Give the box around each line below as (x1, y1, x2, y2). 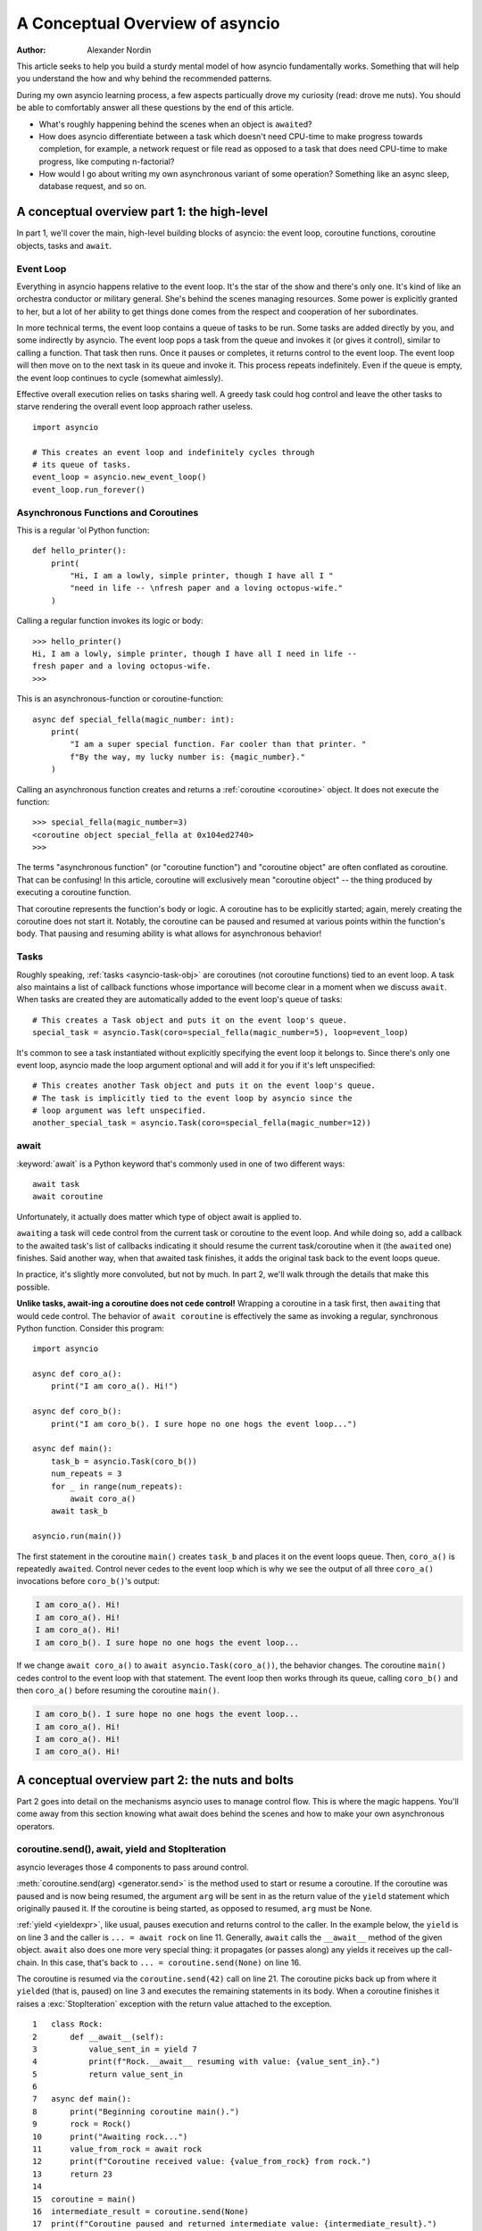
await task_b (50, 1506, 108, 1516)
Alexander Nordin (87, 45, 152, 55)
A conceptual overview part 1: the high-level (16, 204, 268, 220)
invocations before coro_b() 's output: (16, 1576, 161, 1587)
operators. (16, 1820, 55, 1831)
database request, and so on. (38, 181, 147, 192)
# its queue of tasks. (32, 460, 132, 469)
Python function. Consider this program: (16, 1323, 165, 1333)
